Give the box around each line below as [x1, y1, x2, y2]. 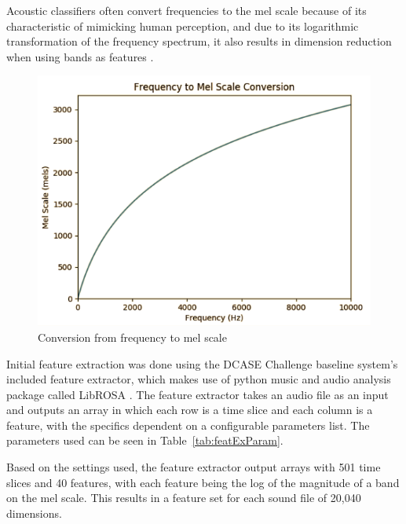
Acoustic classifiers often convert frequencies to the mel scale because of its [6, 2, 367, 18]
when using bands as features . [6, 48, 154, 64]
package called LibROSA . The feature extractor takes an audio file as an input [6, 386, 389, 402]
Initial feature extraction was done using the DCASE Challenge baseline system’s [6, 355, 398, 372]
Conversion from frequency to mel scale [38, 328, 227, 345]
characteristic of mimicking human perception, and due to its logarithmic [6, 17, 359, 34]
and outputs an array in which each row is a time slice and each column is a [6, 401, 373, 418]
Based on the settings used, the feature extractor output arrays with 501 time [6, 459, 381, 475]
